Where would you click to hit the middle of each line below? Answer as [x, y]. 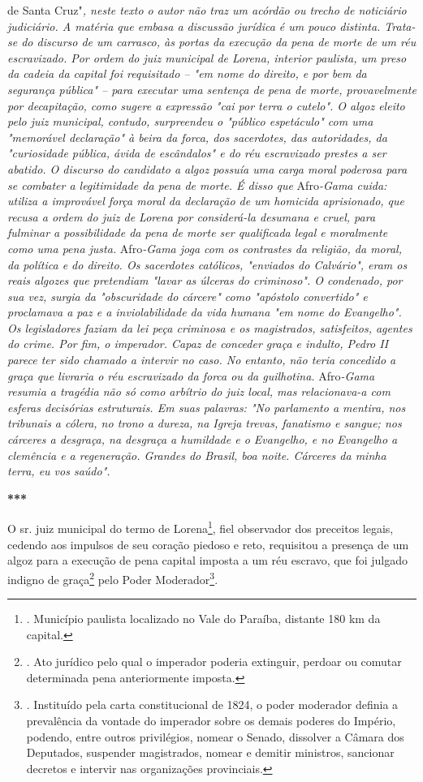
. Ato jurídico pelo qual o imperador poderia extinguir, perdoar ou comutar [214, 662]
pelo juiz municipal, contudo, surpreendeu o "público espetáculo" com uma [190, 121]
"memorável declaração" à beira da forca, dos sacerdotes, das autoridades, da [197, 137]
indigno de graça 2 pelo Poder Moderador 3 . [113, 578]
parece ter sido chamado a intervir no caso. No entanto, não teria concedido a [202, 360]
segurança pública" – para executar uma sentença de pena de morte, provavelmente [212, 89]
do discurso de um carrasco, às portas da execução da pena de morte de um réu [219, 42]
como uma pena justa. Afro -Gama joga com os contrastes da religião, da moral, [205, 248]
